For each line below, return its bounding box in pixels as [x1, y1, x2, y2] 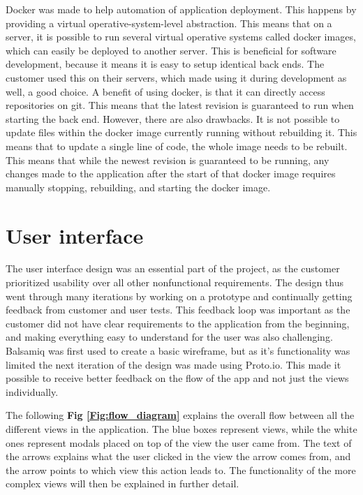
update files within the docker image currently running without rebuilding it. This [6, 125, 357, 140]
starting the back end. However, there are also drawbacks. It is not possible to [6, 111, 340, 126]
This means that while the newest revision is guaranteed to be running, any [6, 152, 329, 167]
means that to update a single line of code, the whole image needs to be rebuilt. [6, 138, 348, 153]
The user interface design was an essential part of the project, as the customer [6, 261, 340, 276]
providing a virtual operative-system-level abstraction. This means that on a [6, 15, 332, 30]
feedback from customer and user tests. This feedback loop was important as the [6, 302, 350, 317]
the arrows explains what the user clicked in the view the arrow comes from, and [6, 449, 351, 464]
